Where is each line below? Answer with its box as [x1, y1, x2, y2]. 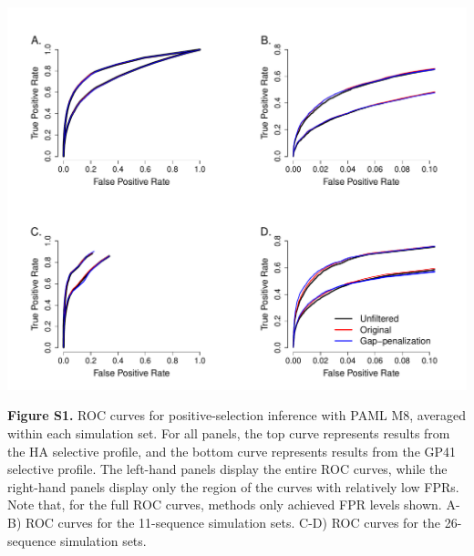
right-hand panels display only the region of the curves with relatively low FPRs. [7, 477, 459, 496]
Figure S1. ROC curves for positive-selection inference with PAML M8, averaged [7, 406, 467, 425]
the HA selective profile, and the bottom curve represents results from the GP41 [7, 441, 457, 460]
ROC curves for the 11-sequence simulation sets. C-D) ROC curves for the [26, 512, 440, 531]
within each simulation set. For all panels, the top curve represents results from [7, 424, 450, 443]
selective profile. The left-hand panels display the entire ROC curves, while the [7, 459, 448, 479]
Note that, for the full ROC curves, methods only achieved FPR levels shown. [7, 495, 442, 514]
